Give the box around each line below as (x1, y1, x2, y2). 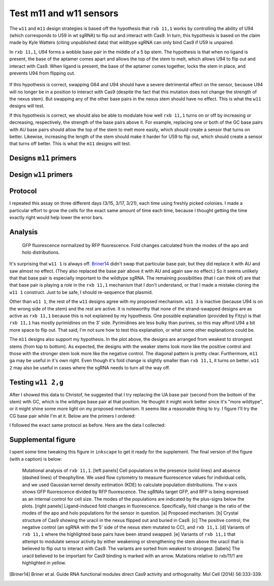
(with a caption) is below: (9, 456, 62, 462)
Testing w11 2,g (9, 378, 63, 387)
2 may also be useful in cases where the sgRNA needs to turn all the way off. (9, 364, 170, 370)
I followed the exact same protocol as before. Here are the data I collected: (9, 422, 166, 428)
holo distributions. (22, 249, 60, 255)
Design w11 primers (9, 170, 73, 179)
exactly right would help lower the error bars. (9, 215, 104, 221)
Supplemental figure (9, 435, 76, 444)
